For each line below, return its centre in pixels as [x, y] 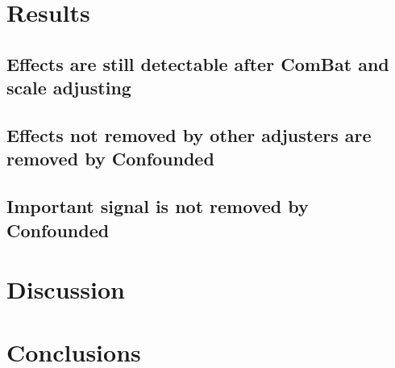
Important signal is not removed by [158, 206]
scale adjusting [69, 88]
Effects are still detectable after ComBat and [198, 63]
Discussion [66, 289]
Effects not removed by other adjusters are [189, 134]
